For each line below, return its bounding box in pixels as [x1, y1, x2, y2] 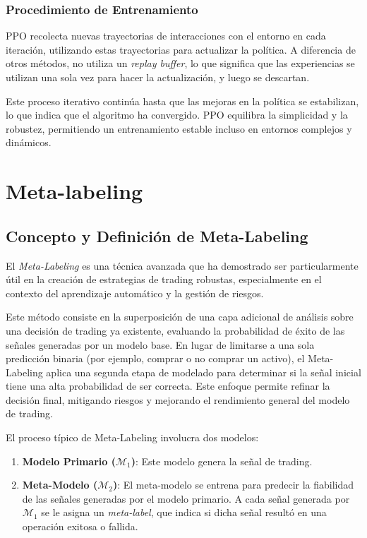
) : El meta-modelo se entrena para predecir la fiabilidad [112, 477, 354, 492]
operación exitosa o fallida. [22, 519, 138, 534]
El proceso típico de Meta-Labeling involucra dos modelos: [6, 430, 259, 445]
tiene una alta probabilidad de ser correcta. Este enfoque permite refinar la [6, 378, 330, 393]
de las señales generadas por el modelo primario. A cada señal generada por [22, 491, 350, 506]
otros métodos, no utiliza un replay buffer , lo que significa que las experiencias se [6, 56, 355, 71]
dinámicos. [6, 135, 52, 150]
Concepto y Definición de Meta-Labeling [6, 225, 308, 246]
